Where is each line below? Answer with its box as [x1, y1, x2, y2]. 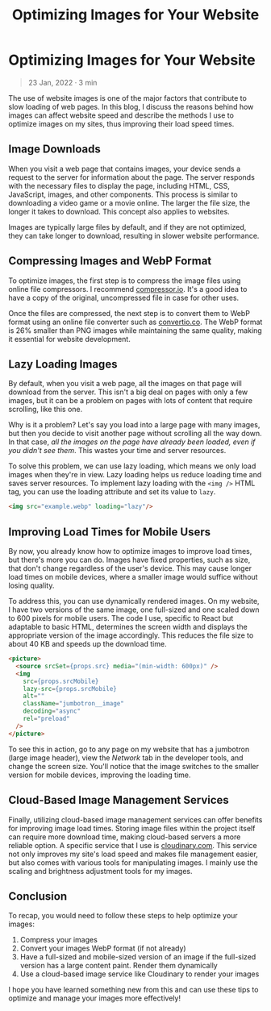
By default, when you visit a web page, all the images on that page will [8, 379, 242, 389]
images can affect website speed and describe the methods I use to [8, 110, 234, 120]
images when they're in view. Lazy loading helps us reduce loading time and [8, 470, 262, 480]
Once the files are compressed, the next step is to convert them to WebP [8, 308, 250, 318]
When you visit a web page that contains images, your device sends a [8, 164, 241, 173]
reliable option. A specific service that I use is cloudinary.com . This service [8, 840, 257, 850]
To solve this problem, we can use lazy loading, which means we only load [8, 461, 256, 471]
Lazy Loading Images [8, 357, 118, 371]
